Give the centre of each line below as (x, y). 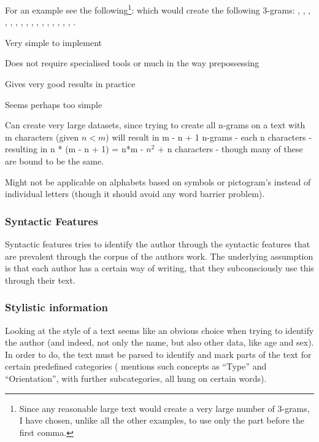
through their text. (40, 280)
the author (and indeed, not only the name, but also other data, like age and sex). (159, 342)
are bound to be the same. (55, 161)
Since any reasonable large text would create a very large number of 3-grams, (164, 408)
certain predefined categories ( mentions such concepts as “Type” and (136, 366)
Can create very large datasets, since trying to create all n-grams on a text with (155, 125)
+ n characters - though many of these (230, 149)
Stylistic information (56, 307)
